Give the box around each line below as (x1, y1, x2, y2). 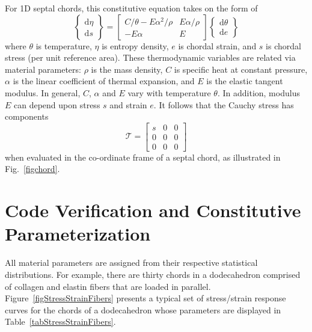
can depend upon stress (14, 98, 100, 111)
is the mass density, (91, 63, 163, 75)
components (5, 110, 49, 123)
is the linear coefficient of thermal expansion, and (13, 75, 195, 87)
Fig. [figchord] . (5, 162, 60, 175)
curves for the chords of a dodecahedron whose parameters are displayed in (5, 303, 281, 316)
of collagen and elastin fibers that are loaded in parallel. (5, 280, 211, 292)
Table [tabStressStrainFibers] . (5, 315, 116, 328)
